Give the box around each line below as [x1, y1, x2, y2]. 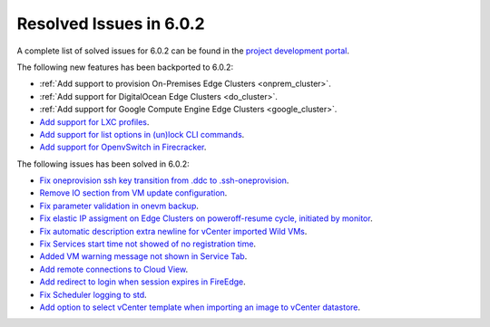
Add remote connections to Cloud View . [39, 264, 189, 274]
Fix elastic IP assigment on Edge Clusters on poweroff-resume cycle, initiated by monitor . [39, 213, 373, 224]
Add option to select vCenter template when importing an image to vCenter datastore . [39, 302, 361, 313]
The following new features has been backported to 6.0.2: [16, 62, 234, 72]
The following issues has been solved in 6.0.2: [16, 159, 190, 169]
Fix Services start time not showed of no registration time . [39, 238, 257, 249]
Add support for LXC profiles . [39, 116, 150, 127]
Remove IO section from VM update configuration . [39, 188, 228, 198]
